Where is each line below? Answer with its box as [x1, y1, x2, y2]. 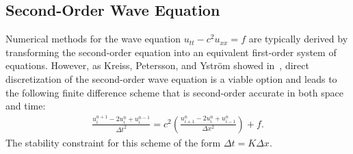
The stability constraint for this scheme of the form [5, 135, 221, 149]
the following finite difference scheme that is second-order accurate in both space [5, 85, 343, 99]
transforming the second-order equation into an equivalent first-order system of [5, 44, 337, 59]
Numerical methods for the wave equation [5, 31, 181, 46]
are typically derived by [248, 31, 348, 46]
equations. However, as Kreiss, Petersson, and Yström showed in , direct [5, 58, 309, 73]
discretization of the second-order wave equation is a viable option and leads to [5, 71, 337, 86]
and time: [5, 99, 46, 113]
